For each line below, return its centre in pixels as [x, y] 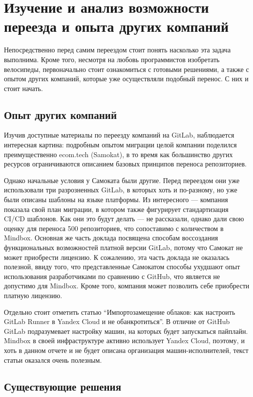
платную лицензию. [33, 295]
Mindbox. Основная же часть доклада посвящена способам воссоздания [111, 238]
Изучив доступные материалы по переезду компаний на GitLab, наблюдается [119, 135]
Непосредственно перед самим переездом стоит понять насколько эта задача [117, 50]
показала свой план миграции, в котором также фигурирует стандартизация [116, 209]
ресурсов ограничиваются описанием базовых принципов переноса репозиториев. [125, 164]
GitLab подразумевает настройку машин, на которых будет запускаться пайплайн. [126, 331]
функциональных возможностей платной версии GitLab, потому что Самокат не [123, 247]
